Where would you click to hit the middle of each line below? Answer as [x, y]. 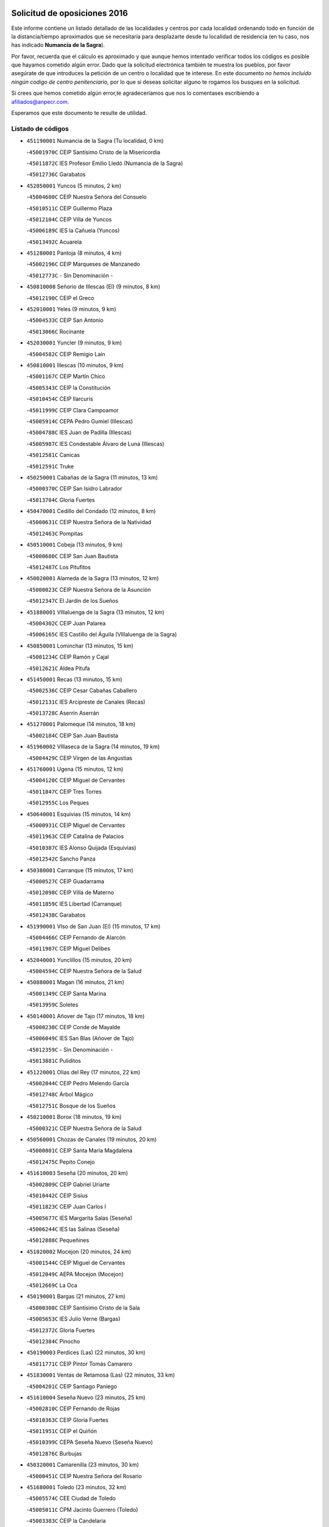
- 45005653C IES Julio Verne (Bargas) [73, 1319]
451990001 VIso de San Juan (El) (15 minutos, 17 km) [94, 926]
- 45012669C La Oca [52, 1285]
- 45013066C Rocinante [55, 331]
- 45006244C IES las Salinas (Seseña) [73, 1229]
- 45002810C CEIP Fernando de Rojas [73, 1409]
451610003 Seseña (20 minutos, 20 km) [77, 1173]
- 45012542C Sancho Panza [61, 859]
